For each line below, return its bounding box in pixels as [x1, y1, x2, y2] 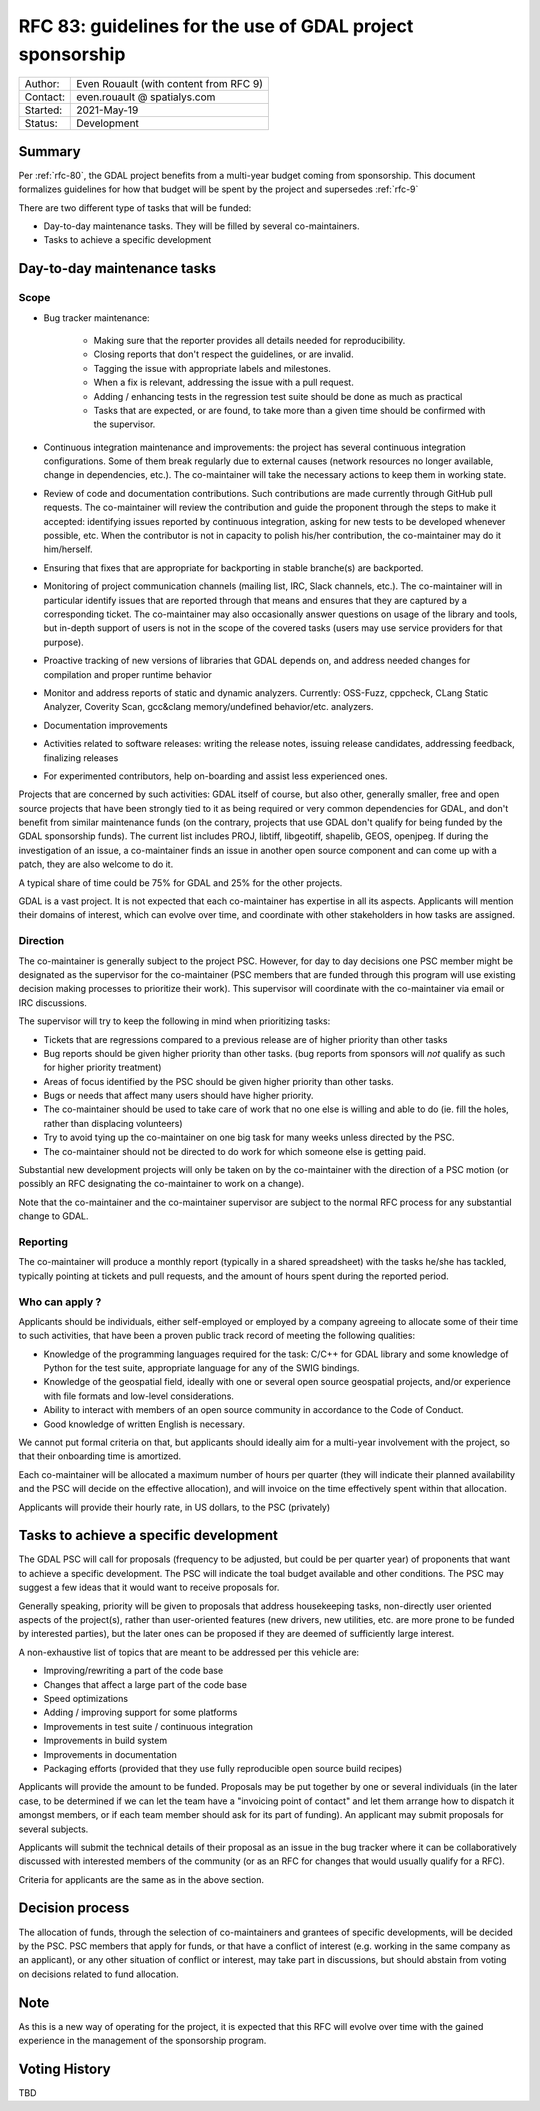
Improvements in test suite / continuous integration [43, 1720, 254, 1732]
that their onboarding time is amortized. [18, 1450, 182, 1462]
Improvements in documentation [43, 1748, 177, 1760]
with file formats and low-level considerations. [43, 1390, 235, 1402]
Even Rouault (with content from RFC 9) [76, 77, 264, 91]
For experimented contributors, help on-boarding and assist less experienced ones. [43, 770, 388, 782]
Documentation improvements [43, 719, 169, 731]
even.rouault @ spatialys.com [76, 90, 216, 104]
